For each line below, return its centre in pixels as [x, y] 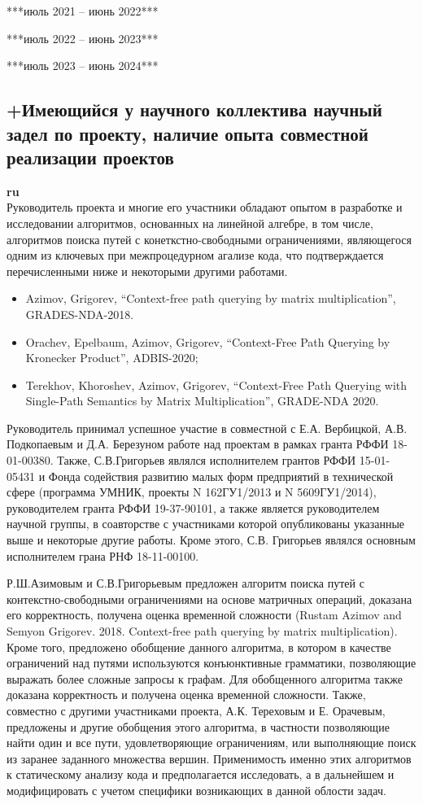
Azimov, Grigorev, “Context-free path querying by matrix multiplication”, [211, 298]
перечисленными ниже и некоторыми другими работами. [147, 271]
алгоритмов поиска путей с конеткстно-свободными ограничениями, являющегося [209, 239]
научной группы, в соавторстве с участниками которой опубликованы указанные [206, 524]
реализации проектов [90, 157]
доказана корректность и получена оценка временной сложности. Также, [186, 695]
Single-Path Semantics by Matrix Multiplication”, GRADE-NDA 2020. [202, 401]
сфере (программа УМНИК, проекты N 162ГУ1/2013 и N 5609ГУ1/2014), [192, 492]
